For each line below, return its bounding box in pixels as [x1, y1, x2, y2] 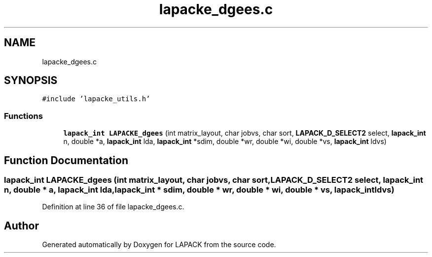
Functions [4, 111, 43, 121]
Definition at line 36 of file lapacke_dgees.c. [42, 202, 184, 211]
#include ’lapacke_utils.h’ [42, 95, 150, 103]
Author [4, 219, 39, 232]
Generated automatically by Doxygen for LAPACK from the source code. [42, 240, 276, 249]
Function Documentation [4, 154, 128, 167]
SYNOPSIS [4, 74, 58, 87]
